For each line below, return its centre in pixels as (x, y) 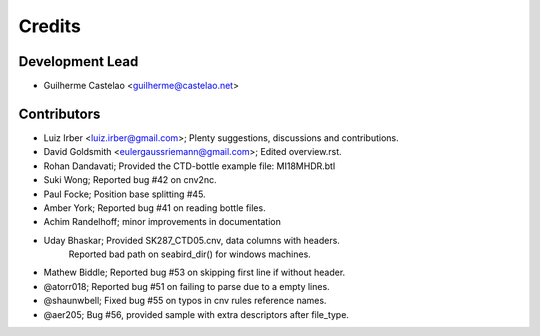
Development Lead (78, 61)
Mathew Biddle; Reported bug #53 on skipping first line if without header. (194, 272)
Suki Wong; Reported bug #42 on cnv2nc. (130, 180)
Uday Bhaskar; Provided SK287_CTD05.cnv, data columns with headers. (191, 240)
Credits (50, 26)
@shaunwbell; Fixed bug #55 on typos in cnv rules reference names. (185, 301)
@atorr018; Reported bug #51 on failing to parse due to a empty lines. (186, 286)
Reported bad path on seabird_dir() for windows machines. (190, 254)
